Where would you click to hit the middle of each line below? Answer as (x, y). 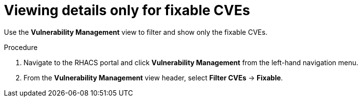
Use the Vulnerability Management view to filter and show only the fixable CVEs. (136, 32)
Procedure (21, 47)
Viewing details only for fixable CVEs (127, 10)
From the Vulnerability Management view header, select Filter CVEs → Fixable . (153, 77)
